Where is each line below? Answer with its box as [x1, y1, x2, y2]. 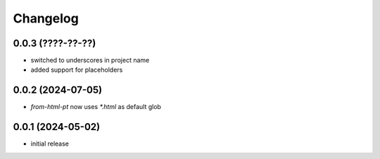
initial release [30, 139, 70, 148]
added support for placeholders [30, 65, 123, 74]
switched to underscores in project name [30, 56, 150, 65]
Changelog [13, 11, 79, 26]
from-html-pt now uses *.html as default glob [30, 103, 162, 111]
